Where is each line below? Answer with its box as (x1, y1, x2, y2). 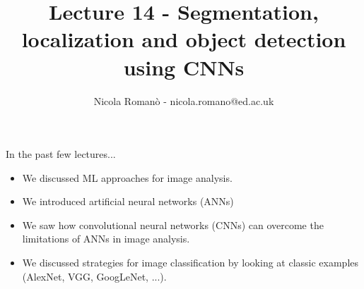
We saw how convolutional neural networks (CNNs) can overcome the (22, 217, 324, 232)
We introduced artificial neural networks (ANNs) (22, 194, 234, 209)
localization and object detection (21, 25, 346, 54)
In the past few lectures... (6, 147, 116, 161)
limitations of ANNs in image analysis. (22, 231, 190, 246)
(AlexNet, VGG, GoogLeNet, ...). (22, 269, 167, 283)
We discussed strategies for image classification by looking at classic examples (22, 255, 359, 270)
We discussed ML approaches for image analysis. (22, 170, 233, 185)
